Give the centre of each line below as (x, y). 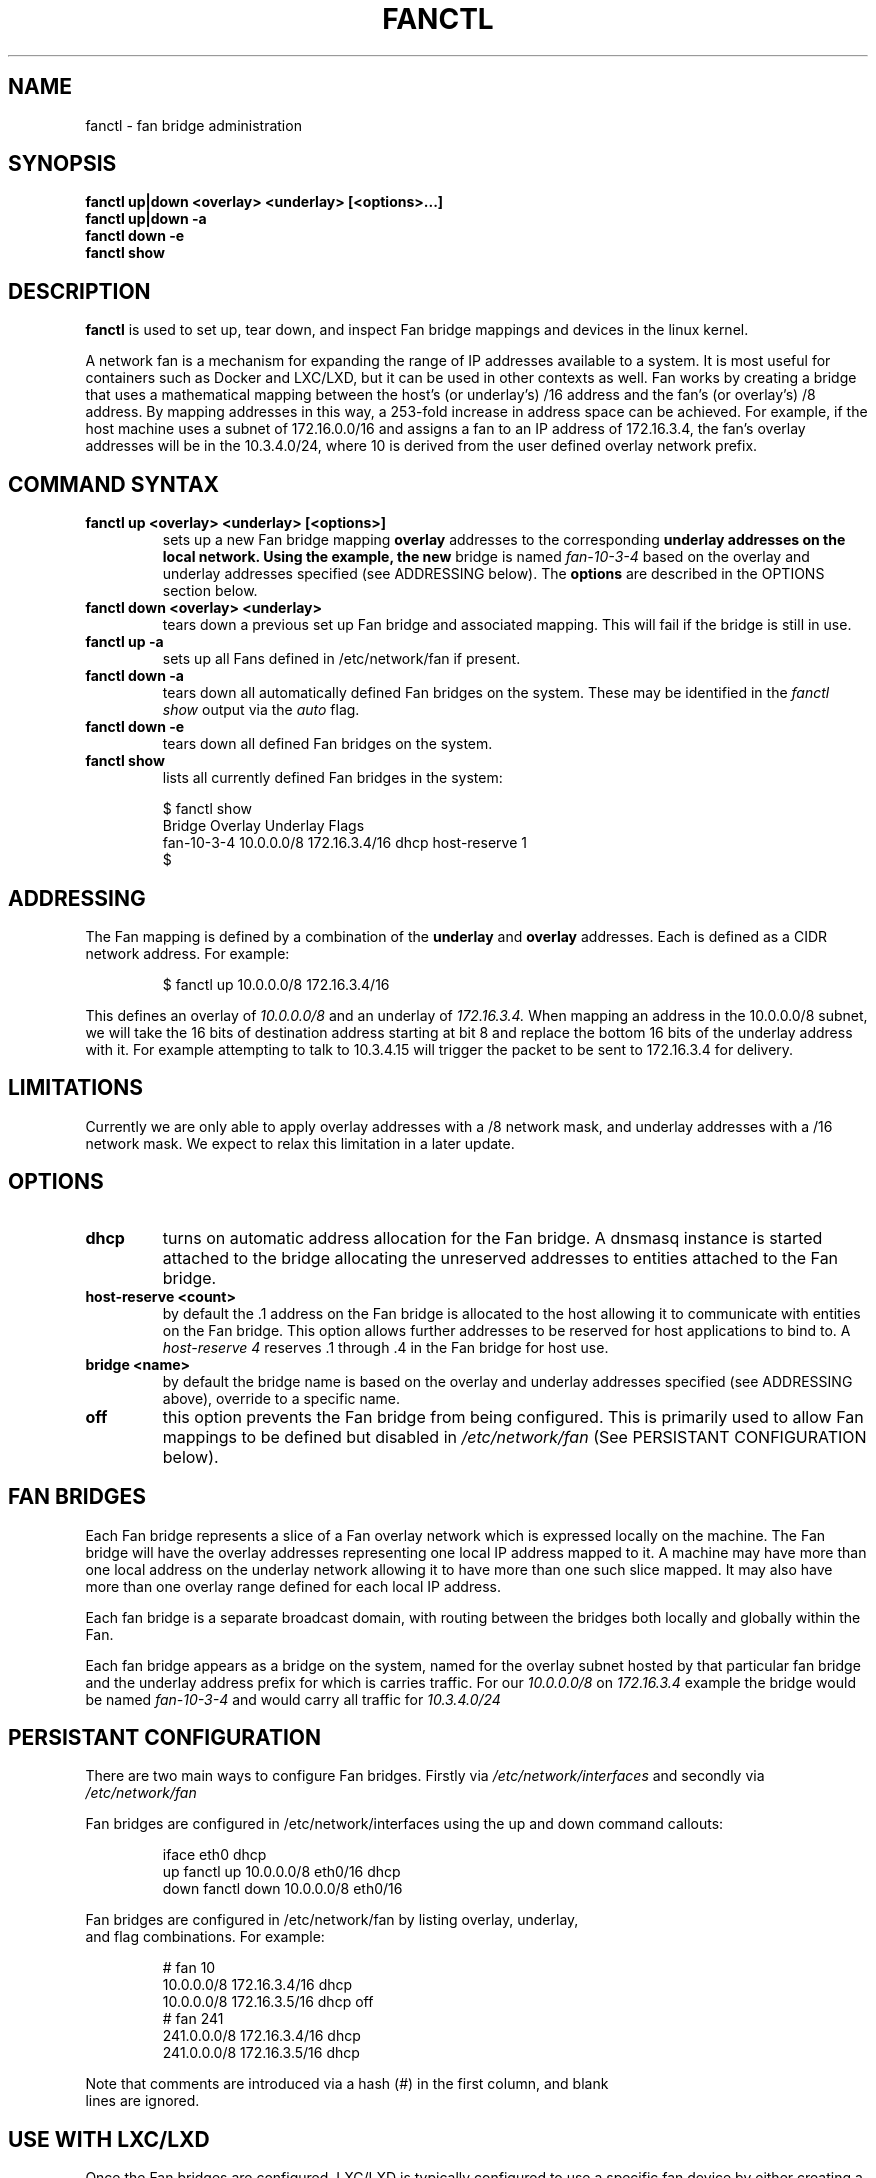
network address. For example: (187, 953)
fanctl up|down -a (146, 219)
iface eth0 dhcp (214, 1855)
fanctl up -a (124, 642)
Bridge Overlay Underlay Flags (263, 826)
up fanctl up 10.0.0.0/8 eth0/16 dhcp (281, 1872)
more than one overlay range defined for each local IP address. (293, 1586)
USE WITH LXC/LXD (109, 2139)
